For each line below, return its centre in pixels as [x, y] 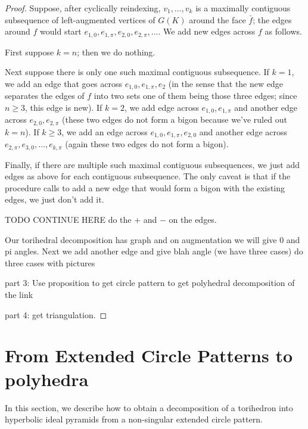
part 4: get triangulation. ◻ [56, 314]
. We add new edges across [207, 31]
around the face [217, 19]
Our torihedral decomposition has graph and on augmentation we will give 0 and [153, 239]
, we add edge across [161, 107]
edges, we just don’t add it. [55, 199]
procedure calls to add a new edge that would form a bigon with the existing [145, 187]
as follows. [283, 31]
